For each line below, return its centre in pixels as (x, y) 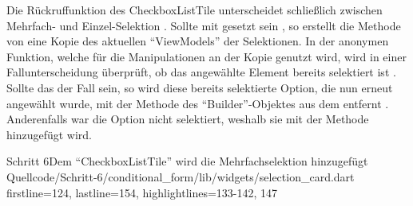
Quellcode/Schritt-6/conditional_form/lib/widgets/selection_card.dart (181, 176)
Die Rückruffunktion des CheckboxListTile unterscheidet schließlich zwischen (195, 10)
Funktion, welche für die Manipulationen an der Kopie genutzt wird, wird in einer (206, 56)
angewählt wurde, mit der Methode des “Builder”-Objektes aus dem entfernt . (198, 103)
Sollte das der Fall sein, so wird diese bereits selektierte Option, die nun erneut (200, 87)
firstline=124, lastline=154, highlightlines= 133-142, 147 (142, 192)
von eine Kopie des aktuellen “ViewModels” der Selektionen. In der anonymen (198, 41)
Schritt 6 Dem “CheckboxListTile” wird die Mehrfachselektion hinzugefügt (187, 161)
